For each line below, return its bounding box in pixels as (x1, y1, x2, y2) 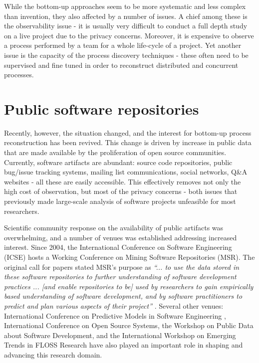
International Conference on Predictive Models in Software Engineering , (4, 310, 226, 321)
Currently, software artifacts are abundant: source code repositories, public (4, 157, 233, 167)
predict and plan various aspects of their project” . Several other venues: (4, 300, 224, 311)
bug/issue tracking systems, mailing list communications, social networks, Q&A (4, 167, 248, 177)
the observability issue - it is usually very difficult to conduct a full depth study (4, 20, 248, 31)
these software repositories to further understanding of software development (4, 271, 237, 282)
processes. (4, 69, 34, 80)
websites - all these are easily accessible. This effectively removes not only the (4, 176, 241, 186)
